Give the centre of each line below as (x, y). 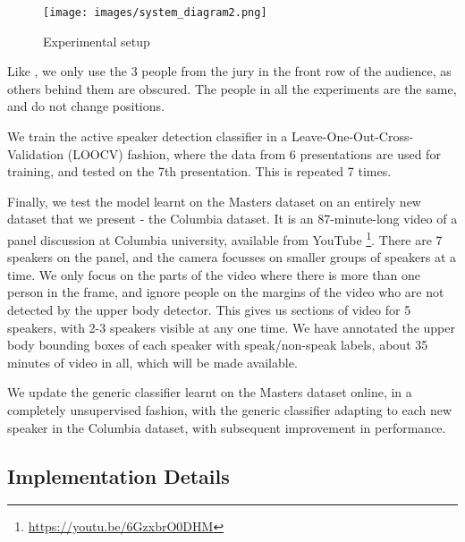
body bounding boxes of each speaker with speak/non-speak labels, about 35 (218, 345)
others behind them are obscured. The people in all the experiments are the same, (232, 88)
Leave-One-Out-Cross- (353, 136)
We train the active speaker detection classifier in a (148, 136)
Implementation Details (118, 475)
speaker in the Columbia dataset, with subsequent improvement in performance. (227, 427)
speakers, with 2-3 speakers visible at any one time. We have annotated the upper (231, 327)
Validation (36, 153)
